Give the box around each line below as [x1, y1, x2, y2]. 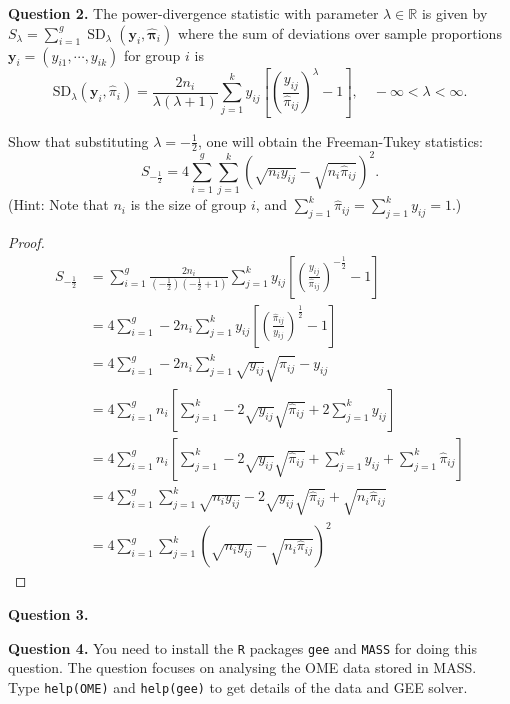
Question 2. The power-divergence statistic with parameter [8, 3, 379, 23]
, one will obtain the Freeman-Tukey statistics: [197, 130, 484, 151]
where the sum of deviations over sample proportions [177, 22, 502, 43]
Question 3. [8, 604, 89, 625]
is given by [421, 3, 488, 23]
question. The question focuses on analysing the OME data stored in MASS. [8, 657, 477, 678]
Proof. [8, 232, 45, 253]
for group [123, 44, 181, 65]
